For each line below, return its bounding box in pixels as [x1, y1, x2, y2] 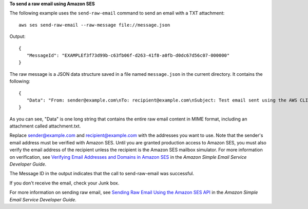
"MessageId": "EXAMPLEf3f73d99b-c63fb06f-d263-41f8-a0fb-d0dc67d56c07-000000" [26, 52, 230, 58]
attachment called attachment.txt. [9, 123, 81, 129]
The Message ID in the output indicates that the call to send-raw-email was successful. [9, 171, 195, 177]
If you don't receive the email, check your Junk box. [9, 180, 120, 186]
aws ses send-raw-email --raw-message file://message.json [18, 22, 170, 28]
